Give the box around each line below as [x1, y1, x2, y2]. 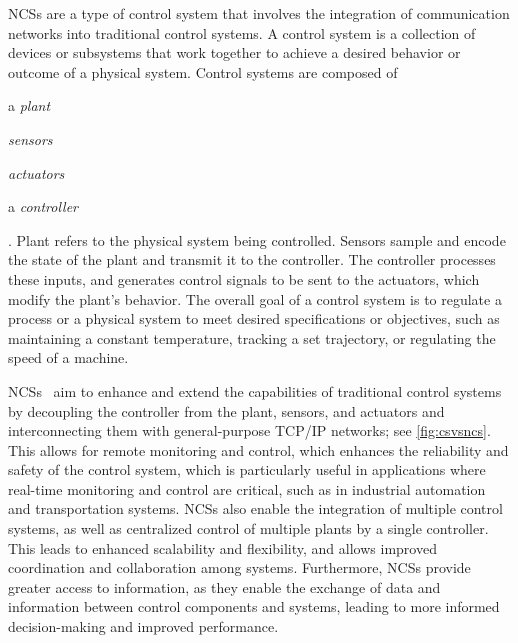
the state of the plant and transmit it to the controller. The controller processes [8, 249, 496, 270]
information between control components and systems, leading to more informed [8, 596, 500, 617]
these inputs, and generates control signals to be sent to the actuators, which [8, 268, 480, 289]
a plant [8, 95, 51, 116]
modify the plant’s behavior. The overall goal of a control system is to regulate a [8, 288, 502, 309]
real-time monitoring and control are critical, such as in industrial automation [8, 478, 486, 499]
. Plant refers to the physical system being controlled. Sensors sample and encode [8, 229, 506, 250]
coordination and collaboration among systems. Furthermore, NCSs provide [8, 557, 471, 578]
